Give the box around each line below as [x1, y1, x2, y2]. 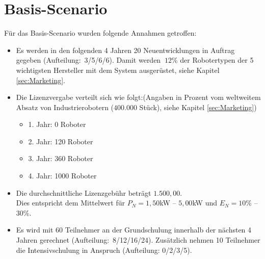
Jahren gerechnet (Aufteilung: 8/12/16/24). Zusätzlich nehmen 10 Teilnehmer [16, 235, 260, 245]
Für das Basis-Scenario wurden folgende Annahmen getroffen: [4, 28, 197, 38]
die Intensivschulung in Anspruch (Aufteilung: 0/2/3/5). [16, 244, 192, 255]
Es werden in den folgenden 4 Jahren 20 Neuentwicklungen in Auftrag [16, 44, 235, 55]
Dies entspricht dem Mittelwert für [16, 197, 125, 208]
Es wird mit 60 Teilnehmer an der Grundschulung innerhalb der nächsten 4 [16, 224, 252, 235]
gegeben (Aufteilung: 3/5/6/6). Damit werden [16, 55, 161, 65]
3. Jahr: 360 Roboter [28, 153, 93, 164]
